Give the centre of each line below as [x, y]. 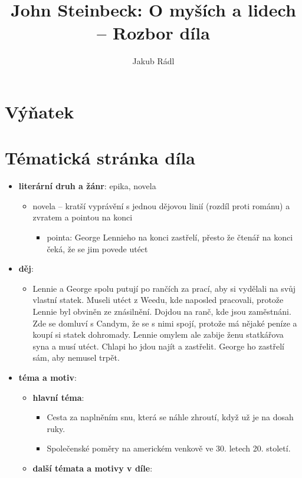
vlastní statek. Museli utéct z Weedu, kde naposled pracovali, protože [158, 300]
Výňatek [40, 111]
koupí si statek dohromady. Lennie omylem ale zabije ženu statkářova [158, 334]
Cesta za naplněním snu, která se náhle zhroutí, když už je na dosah [170, 417]
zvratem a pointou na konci [83, 217]
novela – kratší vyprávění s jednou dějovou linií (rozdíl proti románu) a [161, 205]
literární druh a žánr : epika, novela [87, 186]
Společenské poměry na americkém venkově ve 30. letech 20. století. [169, 448]
